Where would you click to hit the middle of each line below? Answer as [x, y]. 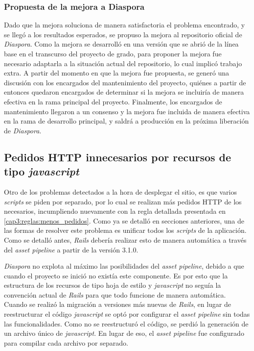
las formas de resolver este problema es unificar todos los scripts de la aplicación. [125, 230]
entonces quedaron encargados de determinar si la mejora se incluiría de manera [124, 92]
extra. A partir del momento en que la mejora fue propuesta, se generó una [117, 73]
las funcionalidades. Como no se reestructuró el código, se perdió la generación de [126, 323]
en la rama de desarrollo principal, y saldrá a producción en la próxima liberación [127, 121]
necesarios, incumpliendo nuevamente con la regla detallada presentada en [115, 211]
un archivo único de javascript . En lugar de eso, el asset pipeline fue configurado [124, 333]
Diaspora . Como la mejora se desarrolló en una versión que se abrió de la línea [121, 44]
